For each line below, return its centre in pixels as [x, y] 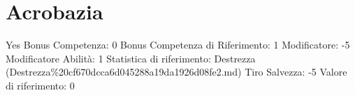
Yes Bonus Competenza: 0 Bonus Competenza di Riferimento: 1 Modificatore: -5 [178, 45]
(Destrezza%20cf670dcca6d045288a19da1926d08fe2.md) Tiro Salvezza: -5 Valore [176, 72]
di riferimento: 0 [40, 85]
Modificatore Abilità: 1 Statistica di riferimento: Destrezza [131, 58]
